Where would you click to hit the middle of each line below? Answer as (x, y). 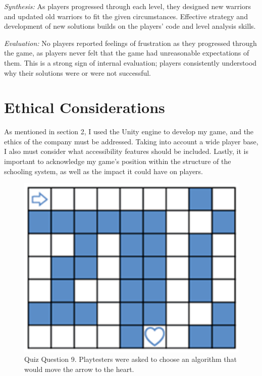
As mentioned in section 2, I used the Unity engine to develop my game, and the (129, 131)
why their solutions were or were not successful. (78, 72)
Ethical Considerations (85, 107)
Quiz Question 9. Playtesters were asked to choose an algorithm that (131, 359)
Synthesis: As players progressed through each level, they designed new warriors (127, 6)
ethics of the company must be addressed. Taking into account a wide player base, (131, 141)
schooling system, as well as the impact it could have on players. (104, 171)
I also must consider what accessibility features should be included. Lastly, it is (126, 151)
